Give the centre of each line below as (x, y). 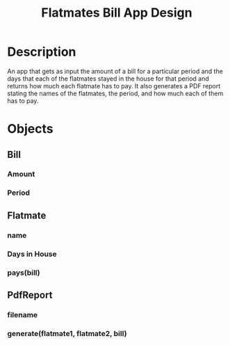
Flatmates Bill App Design (117, 13)
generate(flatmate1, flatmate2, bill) (67, 333)
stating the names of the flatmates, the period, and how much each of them (115, 93)
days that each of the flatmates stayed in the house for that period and (108, 79)
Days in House (32, 254)
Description (42, 52)
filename (23, 314)
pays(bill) (24, 273)
